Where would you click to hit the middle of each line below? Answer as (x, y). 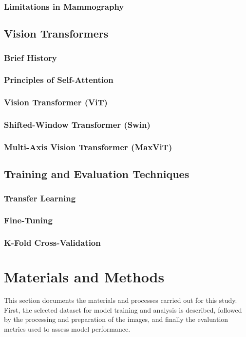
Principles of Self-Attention (59, 80)
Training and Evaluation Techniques (97, 174)
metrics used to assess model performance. (67, 329)
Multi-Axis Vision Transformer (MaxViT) (88, 147)
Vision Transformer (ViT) (56, 102)
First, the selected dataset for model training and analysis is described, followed (123, 309)
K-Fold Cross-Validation (52, 243)
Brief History (30, 57)
